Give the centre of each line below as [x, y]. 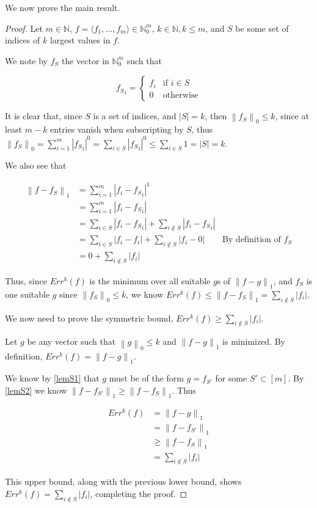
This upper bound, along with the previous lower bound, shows [123, 481]
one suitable [27, 294]
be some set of [262, 28]
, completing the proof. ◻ [139, 493]
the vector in [86, 60]
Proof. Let [24, 28]
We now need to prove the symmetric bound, [89, 318]
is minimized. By [254, 341]
